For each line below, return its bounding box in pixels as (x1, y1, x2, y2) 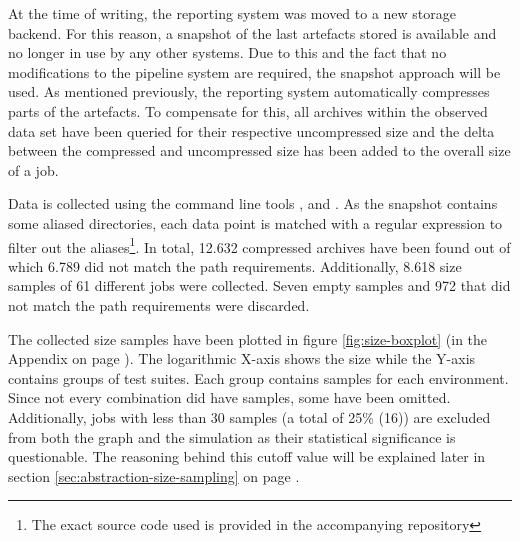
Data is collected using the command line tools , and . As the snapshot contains (8, 193, 498, 214)
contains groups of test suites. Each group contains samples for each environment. (8, 367, 509, 388)
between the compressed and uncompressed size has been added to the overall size (8, 140, 511, 161)
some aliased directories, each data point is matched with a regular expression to (8, 212, 503, 233)
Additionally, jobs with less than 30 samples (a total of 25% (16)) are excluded (8, 406, 491, 427)
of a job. (8, 159, 59, 180)
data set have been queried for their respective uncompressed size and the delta (8, 120, 495, 141)
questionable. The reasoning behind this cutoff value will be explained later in (8, 446, 486, 467)
